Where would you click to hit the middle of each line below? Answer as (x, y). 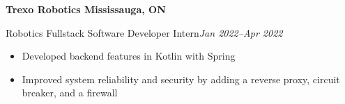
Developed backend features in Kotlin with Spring (129, 56)
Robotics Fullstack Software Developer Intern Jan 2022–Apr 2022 (144, 32)
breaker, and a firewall (70, 93)
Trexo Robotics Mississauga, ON (86, 9)
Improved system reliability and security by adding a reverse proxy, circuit (181, 79)
